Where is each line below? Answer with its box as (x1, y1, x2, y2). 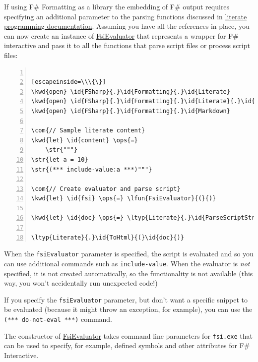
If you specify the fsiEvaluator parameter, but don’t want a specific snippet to (4, 294, 248, 304)
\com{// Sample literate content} (31, 127, 145, 134)
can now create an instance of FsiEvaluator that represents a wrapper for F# (4, 30, 239, 41)
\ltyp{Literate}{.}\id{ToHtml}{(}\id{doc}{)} (31, 234, 184, 241)
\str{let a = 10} (31, 156, 88, 163)
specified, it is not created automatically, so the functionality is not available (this (4, 268, 253, 278)
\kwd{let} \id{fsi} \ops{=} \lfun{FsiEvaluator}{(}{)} (31, 195, 216, 202)
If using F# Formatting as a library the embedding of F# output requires (4, 1, 230, 11)
